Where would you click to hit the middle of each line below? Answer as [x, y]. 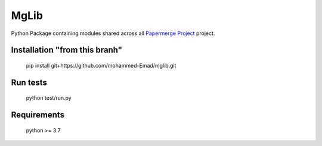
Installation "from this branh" [66, 50]
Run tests [29, 82]
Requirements [38, 115]
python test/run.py [49, 98]
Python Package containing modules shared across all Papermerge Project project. [113, 33]
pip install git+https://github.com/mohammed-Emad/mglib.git [101, 65]
